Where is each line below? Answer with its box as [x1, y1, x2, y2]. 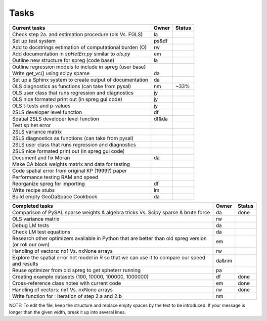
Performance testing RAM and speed [12, 174, 98, 181]
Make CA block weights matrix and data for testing [12, 161, 130, 168]
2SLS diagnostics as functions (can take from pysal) [12, 135, 133, 141]
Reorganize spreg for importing [12, 180, 85, 187]
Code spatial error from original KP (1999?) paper [12, 167, 127, 174]
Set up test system [12, 37, 56, 44]
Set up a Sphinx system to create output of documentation [12, 76, 148, 83]
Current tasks [12, 24, 45, 31]
